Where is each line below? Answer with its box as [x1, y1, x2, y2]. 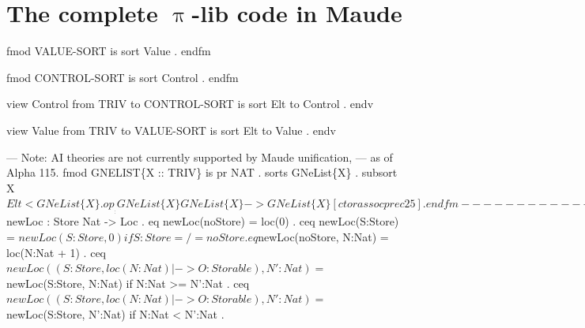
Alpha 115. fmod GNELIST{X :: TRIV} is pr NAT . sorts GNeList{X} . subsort [6, 164, 398, 181]
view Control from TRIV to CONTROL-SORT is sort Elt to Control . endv [6, 95, 374, 112]
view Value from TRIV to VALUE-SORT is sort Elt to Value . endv [6, 121, 336, 138]
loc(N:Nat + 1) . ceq [6, 244, 106, 260]
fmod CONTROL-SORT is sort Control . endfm [6, 69, 239, 85]
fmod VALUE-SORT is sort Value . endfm [6, 43, 211, 59]
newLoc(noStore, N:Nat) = [258, 229, 389, 245]
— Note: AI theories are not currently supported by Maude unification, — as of [6, 148, 393, 165]
